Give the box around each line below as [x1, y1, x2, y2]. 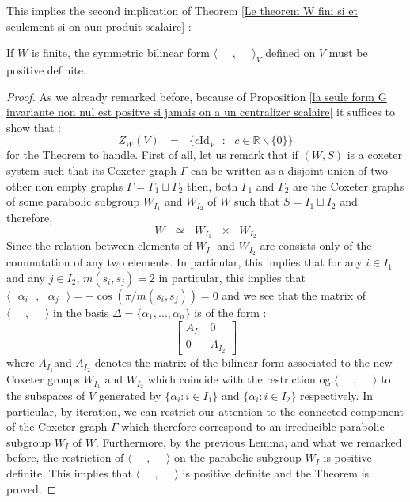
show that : [6, 119, 61, 135]
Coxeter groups [6, 371, 80, 387]
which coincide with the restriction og [147, 371, 331, 387]
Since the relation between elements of [6, 237, 192, 254]
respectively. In [300, 387, 373, 403]
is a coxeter [347, 146, 402, 163]
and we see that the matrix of [222, 286, 366, 303]
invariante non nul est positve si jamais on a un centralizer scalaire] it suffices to [6, 104, 396, 120]
